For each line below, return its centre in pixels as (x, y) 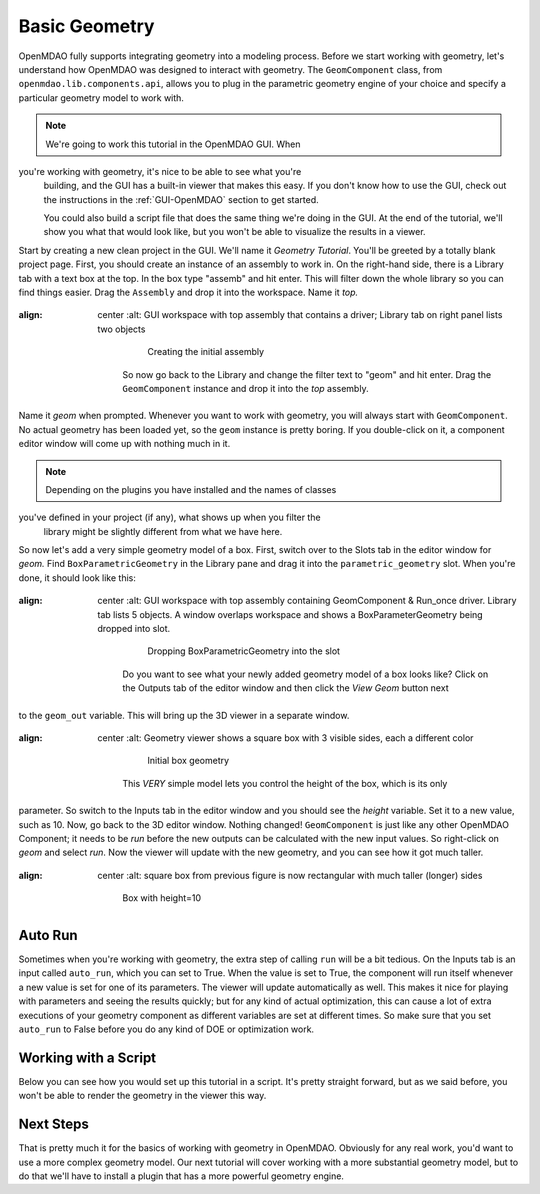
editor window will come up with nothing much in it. (124, 444)
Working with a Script (87, 1057)
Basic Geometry (86, 26)
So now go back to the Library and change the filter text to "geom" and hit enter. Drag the (307, 374)
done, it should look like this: (77, 577)
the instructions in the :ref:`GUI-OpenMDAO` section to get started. (181, 199)
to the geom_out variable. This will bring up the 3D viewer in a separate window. (184, 715)
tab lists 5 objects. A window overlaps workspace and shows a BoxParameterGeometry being (290, 614)
